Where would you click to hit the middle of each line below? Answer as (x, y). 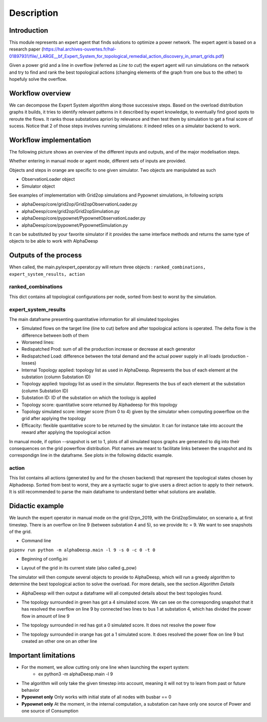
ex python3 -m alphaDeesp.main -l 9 (76, 674)
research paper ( (26, 49)
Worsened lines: (38, 342)
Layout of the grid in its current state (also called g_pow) (79, 568)
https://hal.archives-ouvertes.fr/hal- (79, 49)
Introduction (29, 30)
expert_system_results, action (47, 274)
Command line (36, 541)
